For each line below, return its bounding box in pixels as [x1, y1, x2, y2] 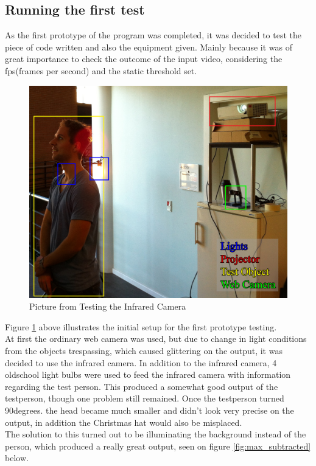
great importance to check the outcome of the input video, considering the [5, 52, 283, 65]
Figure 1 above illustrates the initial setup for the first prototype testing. [5, 320, 277, 333]
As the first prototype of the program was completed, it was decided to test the [5, 29, 301, 41]
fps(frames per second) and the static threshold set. [5, 64, 197, 77]
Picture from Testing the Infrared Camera [29, 300, 186, 313]
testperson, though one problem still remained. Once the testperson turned [5, 392, 284, 405]
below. [5, 451, 29, 464]
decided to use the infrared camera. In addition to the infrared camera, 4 [5, 356, 277, 369]
